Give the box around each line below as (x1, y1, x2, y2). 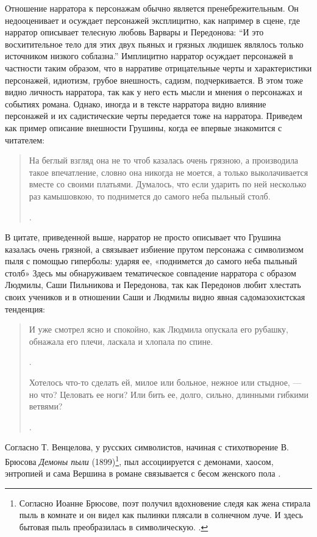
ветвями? (29, 400, 63, 413)
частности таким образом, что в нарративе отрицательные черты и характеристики (5, 61, 312, 74)
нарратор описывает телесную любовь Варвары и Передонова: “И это (5, 26, 264, 38)
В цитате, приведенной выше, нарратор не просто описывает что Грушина (5, 231, 281, 243)
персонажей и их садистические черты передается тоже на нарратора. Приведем (5, 109, 302, 122)
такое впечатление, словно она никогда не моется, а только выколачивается (29, 165, 308, 178)
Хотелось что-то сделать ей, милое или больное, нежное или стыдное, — (29, 376, 302, 389)
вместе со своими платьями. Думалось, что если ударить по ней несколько (29, 178, 307, 190)
